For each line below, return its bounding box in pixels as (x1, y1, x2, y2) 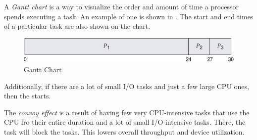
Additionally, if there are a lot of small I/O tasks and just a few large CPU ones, (4, 81, 249, 91)
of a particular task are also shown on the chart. (4, 21, 151, 31)
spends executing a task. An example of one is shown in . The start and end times (4, 11, 254, 21)
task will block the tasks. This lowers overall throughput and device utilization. (4, 126, 245, 137)
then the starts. (4, 91, 51, 101)
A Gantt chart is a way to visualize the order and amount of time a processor (4, 1, 239, 11)
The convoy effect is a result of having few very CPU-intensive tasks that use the (4, 107, 250, 117)
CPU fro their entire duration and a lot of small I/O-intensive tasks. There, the (4, 117, 246, 127)
